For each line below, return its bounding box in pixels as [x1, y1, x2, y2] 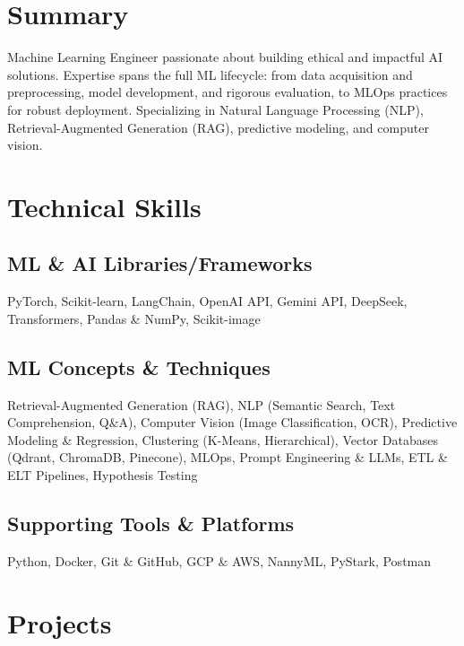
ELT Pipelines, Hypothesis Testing [7, 466, 198, 484]
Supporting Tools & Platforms [7, 510, 295, 537]
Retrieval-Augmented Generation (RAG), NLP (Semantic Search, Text [7, 395, 396, 414]
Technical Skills [7, 188, 202, 224]
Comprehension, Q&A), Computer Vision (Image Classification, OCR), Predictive [7, 413, 458, 432]
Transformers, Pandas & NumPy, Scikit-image [7, 309, 261, 327]
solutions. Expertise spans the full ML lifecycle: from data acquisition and [7, 65, 413, 83]
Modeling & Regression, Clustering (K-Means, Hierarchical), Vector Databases [7, 430, 438, 449]
